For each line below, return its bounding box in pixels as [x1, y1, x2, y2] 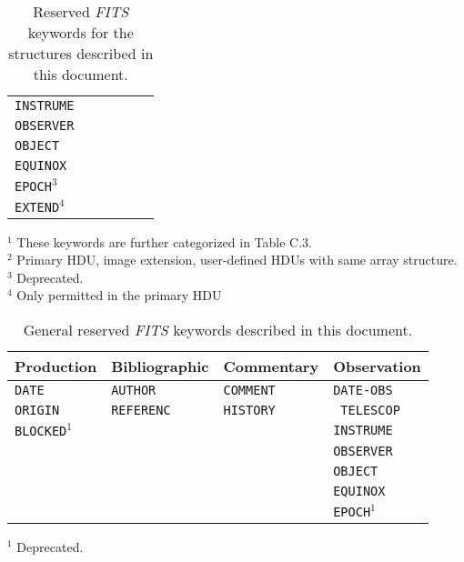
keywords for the [27, 22, 134, 43]
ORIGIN [15, 402, 60, 417]
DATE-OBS [333, 382, 393, 397]
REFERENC [111, 402, 171, 417]
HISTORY [223, 402, 276, 417]
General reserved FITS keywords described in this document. [23, 318, 413, 340]
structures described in [8, 43, 154, 64]
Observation [333, 355, 421, 376]
